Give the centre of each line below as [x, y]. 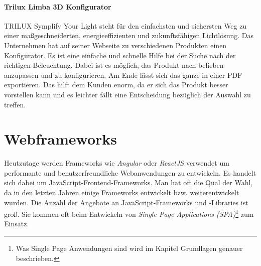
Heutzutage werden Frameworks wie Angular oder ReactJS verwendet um [117, 163]
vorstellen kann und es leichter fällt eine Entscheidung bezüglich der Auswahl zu [127, 94]
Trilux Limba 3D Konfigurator [58, 6]
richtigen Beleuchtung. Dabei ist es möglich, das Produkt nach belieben [114, 65]
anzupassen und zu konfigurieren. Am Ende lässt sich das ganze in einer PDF [123, 75]
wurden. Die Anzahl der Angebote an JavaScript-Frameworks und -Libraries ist [126, 202]
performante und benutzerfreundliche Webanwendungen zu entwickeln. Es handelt [130, 172]
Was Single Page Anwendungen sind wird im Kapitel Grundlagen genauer [129, 248]
